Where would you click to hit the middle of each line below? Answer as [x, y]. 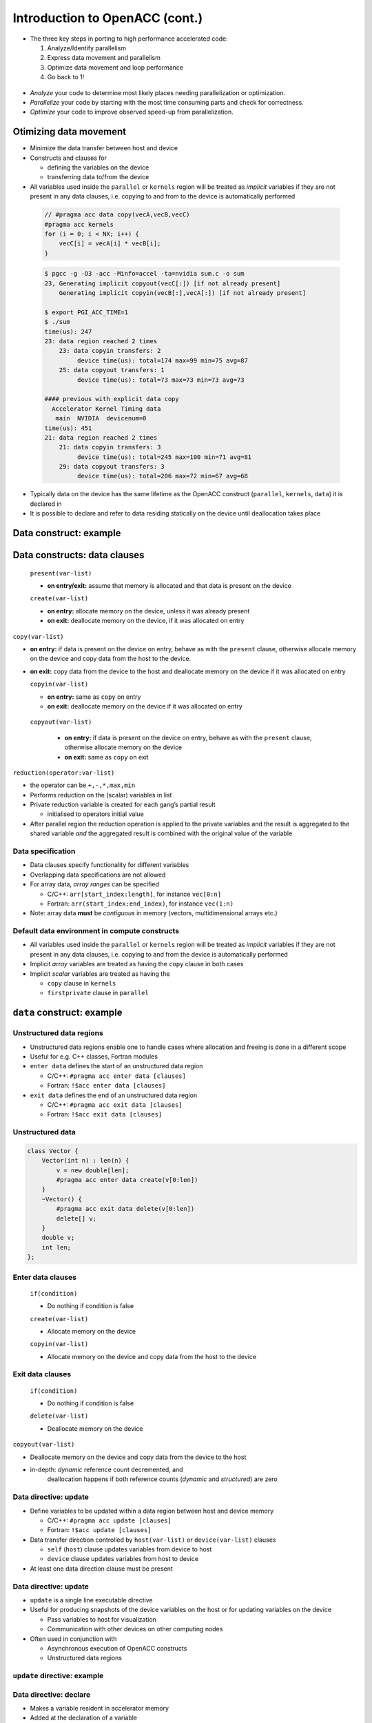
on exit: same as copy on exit [106, 757]
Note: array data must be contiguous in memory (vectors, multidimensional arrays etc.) [154, 913]
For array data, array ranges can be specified [95, 884]
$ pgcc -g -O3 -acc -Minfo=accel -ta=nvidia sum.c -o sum [144, 274]
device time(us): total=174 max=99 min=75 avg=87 [162, 360]
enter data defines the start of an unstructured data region [116, 1066]
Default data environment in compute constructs [96, 931]
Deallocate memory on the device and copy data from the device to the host [138, 1457]
